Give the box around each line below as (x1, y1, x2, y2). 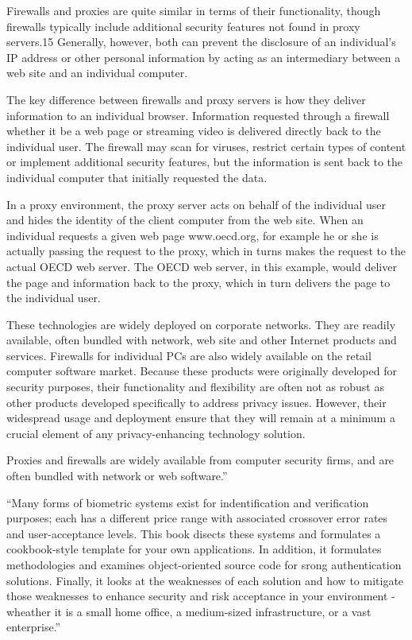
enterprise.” (6, 619, 61, 635)
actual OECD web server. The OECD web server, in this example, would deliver (6, 258, 397, 274)
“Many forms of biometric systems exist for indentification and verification (6, 494, 369, 510)
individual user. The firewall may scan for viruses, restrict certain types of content (6, 138, 406, 154)
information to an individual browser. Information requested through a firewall (6, 107, 390, 123)
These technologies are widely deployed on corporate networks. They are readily (6, 316, 396, 332)
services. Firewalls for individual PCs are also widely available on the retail (6, 347, 372, 363)
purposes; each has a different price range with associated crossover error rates (6, 510, 388, 526)
